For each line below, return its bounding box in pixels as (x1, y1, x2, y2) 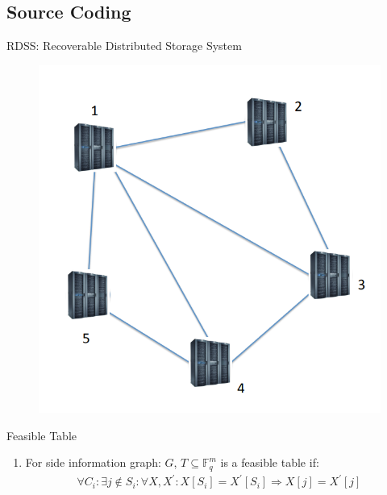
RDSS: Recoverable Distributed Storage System (6, 37, 242, 54)
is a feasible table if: (220, 454, 319, 471)
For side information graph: (25, 454, 161, 471)
